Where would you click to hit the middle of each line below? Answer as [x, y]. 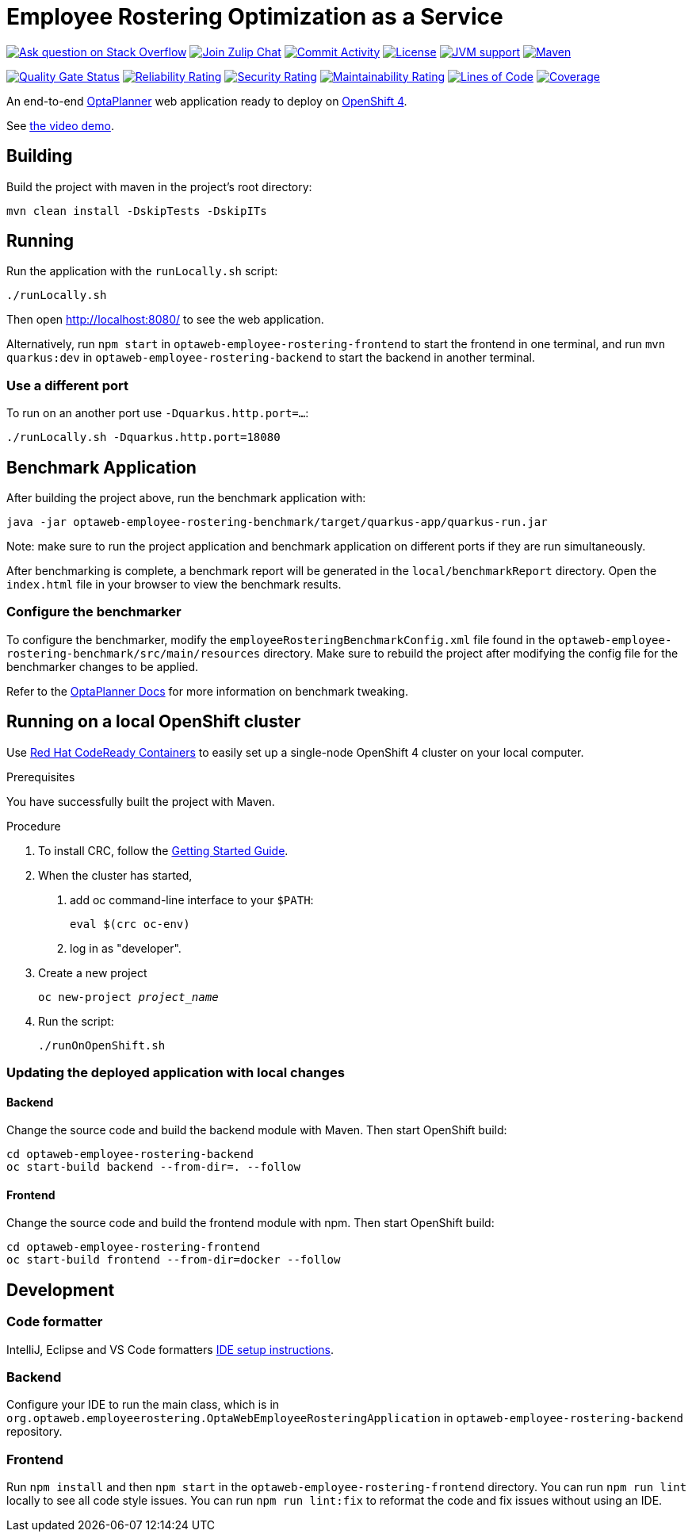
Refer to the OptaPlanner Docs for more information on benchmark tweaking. [207, 691]
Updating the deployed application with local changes [176, 1072]
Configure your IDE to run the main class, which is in [143, 1405]
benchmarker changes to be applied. [103, 666]
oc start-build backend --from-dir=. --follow [153, 1167]
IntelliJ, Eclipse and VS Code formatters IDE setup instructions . [170, 1349]
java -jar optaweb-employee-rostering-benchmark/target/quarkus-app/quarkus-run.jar [277, 522]
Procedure [34, 826]
